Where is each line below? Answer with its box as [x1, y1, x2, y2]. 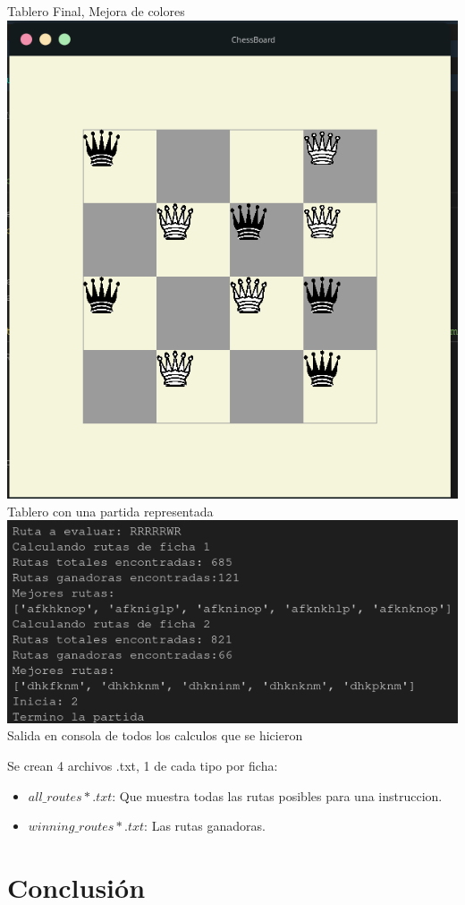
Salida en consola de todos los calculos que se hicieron [7, 726, 303, 745]
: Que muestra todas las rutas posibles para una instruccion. [112, 786, 443, 805]
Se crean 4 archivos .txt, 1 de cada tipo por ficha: [7, 756, 278, 774]
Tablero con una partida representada [7, 501, 214, 520]
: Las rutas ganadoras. [144, 816, 266, 835]
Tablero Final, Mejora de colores [7, 2, 185, 20]
